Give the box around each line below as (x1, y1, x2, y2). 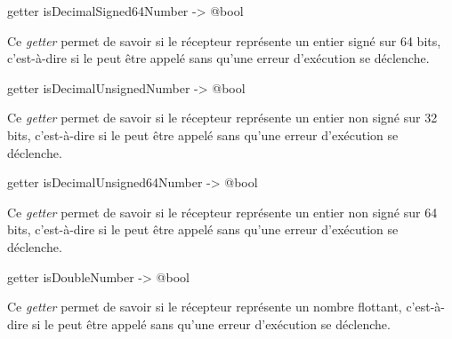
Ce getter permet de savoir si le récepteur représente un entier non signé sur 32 (7, 108, 438, 127)
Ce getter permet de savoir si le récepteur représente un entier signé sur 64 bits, (7, 31, 441, 50)
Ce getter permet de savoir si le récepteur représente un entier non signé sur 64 (7, 202, 438, 221)
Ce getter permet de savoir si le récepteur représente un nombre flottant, (7, 297, 402, 316)
